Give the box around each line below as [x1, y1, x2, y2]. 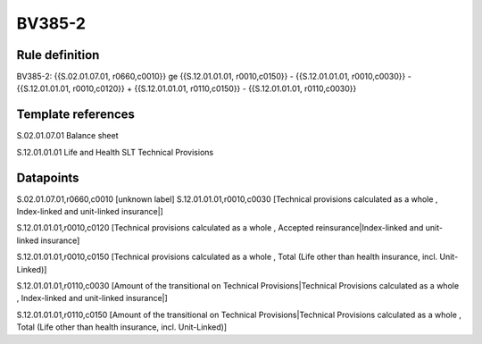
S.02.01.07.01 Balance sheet [16, 130, 119, 141]
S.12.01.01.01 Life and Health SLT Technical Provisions [16, 147, 214, 157]
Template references [16, 107, 136, 122]
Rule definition [16, 47, 100, 63]
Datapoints [16, 170, 79, 185]
